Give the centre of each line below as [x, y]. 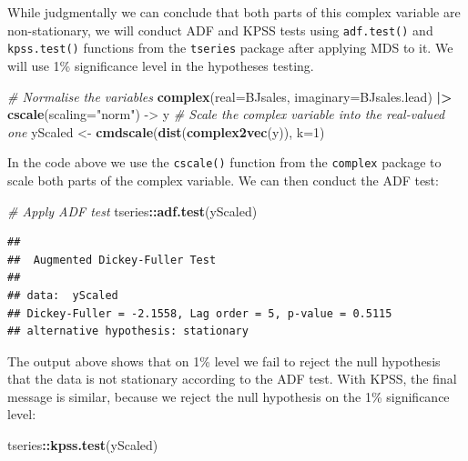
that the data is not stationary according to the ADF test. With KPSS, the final [232, 379]
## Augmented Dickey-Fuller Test [112, 260]
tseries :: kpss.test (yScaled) [83, 445]
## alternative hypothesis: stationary [128, 331]
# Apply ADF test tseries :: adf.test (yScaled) [132, 210]
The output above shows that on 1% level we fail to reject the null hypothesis [224, 361]
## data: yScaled [63, 295]
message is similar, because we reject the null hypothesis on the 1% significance [229, 396]
